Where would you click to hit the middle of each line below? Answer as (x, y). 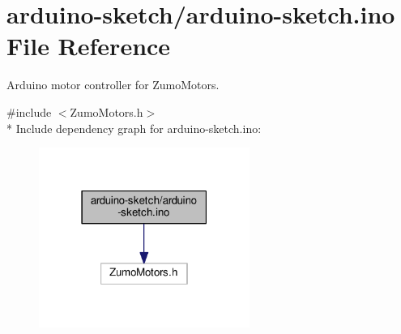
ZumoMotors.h (107, 111)
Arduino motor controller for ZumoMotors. (113, 85)
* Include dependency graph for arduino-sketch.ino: (134, 128)
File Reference (89, 46)
